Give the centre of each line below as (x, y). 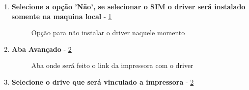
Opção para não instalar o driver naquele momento (108, 33)
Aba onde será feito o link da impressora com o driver (112, 65)
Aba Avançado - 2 (41, 49)
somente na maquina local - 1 (62, 16)
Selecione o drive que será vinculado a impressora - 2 (103, 81)
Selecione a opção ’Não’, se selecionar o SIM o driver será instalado (128, 6)
